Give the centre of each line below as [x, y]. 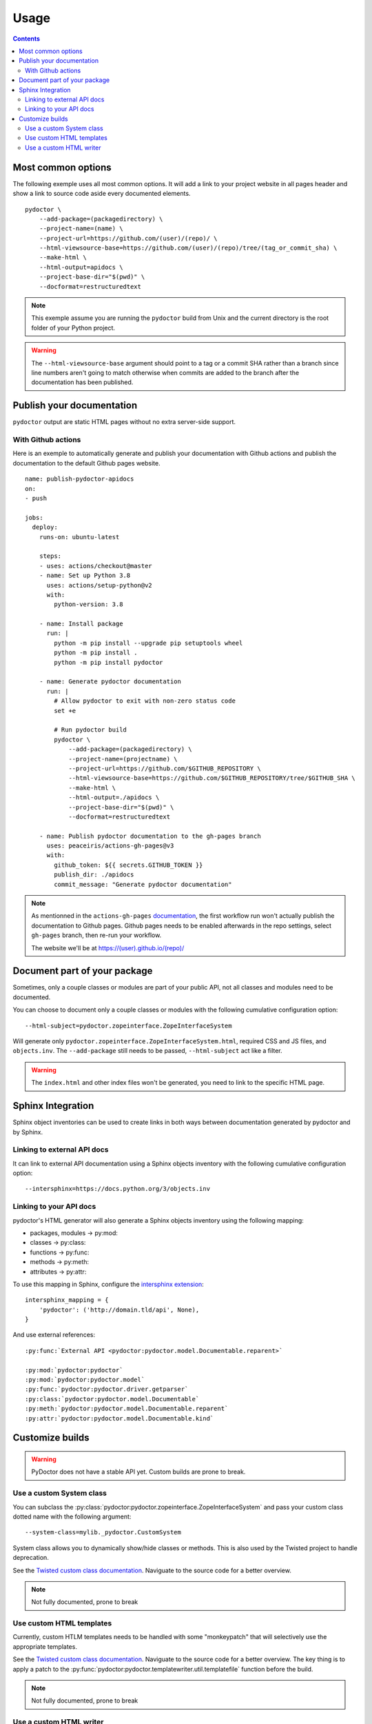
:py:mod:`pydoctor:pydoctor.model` [85, 1380]
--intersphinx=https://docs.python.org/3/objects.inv [117, 1189]
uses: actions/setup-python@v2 [100, 585]
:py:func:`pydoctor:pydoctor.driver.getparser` [107, 1389]
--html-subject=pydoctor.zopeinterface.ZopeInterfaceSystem [128, 1025]
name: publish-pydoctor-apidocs [80, 479]
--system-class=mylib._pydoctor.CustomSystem [103, 1532]
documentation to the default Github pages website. [87, 463]
